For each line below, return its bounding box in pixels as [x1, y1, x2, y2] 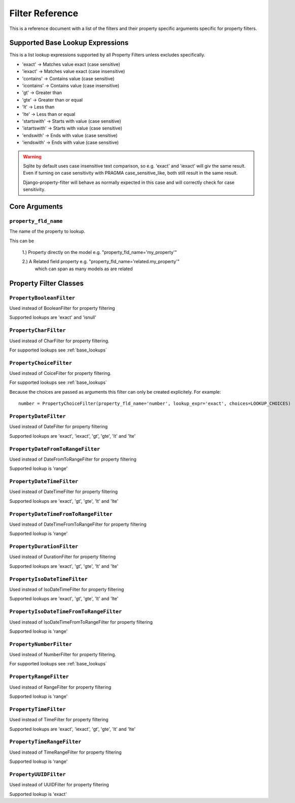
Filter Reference [9, 8, 79, 19]
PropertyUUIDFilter [9, 771, 66, 778]
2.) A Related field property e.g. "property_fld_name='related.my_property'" [22, 259, 180, 265]
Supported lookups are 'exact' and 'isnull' [9, 314, 96, 320]
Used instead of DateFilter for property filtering [9, 424, 108, 430]
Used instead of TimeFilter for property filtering [9, 717, 108, 723]
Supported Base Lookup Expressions [9, 39, 129, 47]
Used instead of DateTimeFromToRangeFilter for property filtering [9, 521, 146, 527]
